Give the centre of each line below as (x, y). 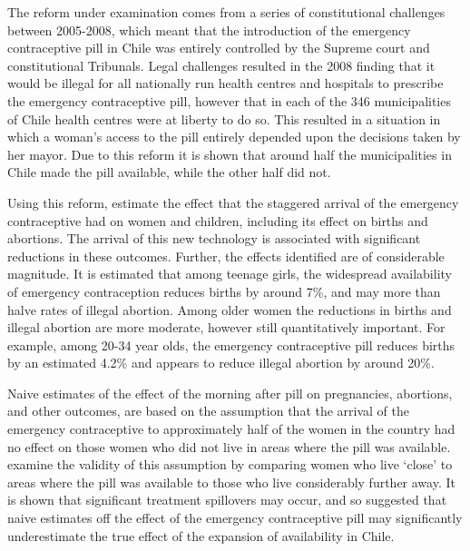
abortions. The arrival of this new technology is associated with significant (214, 238)
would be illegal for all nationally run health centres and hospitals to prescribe (225, 83)
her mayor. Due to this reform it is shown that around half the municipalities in (230, 154)
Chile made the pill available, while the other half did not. (169, 172)
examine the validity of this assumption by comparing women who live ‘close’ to (230, 464)
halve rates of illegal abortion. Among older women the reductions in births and (230, 309)
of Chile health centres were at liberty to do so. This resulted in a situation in (224, 118)
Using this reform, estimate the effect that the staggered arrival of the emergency (233, 202)
